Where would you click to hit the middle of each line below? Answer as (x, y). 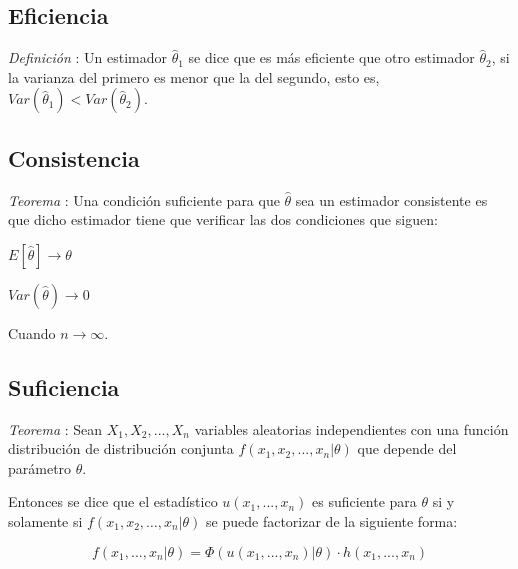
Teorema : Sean (55, 428)
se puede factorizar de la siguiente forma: (332, 520)
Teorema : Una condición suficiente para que (144, 199)
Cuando (32, 332)
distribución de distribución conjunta (121, 448)
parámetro (40, 467)
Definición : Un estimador (87, 57)
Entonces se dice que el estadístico (113, 501)
